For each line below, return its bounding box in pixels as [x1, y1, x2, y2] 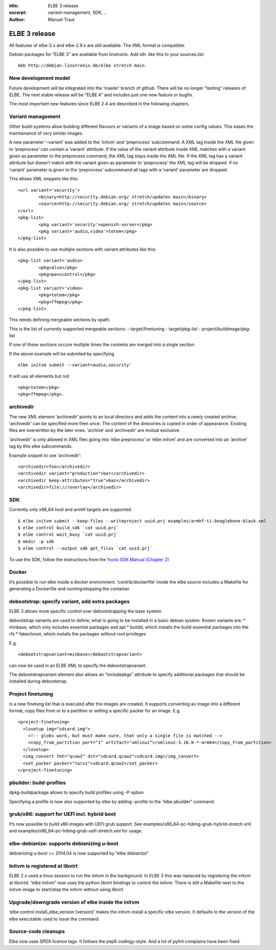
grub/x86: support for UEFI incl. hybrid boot [9, 811, 116, 818]
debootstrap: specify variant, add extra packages [9, 598, 130, 605]
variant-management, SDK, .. [48, 10, 107, 16]
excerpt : [9, 10, 27, 16]
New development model [9, 75, 70, 82]
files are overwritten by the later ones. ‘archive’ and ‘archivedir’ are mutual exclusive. [9, 428, 181, 433]
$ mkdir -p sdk [18, 539, 55, 544]
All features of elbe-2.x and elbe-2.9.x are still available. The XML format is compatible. [9, 42, 186, 48]
